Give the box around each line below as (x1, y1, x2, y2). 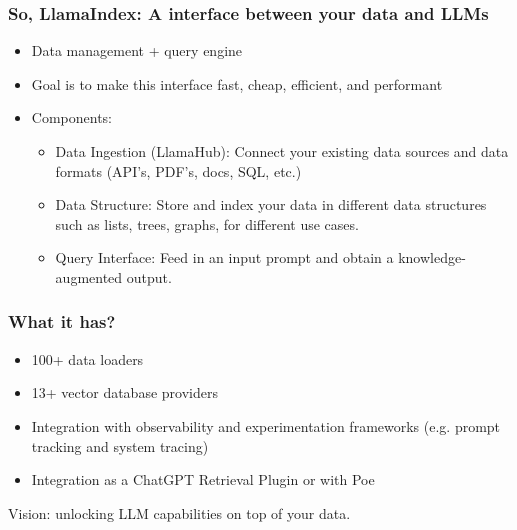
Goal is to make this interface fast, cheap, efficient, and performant (31, 73, 443, 94)
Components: (31, 107, 112, 128)
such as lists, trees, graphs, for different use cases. (55, 213, 359, 234)
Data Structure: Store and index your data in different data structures (55, 194, 487, 215)
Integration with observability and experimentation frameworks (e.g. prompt (31, 415, 501, 436)
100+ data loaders (31, 348, 144, 369)
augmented (55, 266, 123, 287)
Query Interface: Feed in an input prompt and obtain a (55, 247, 394, 268)
